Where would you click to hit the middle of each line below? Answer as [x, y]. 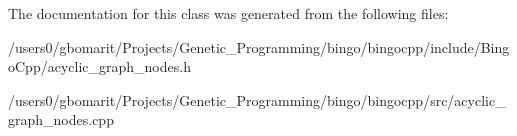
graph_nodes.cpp [61, 119]
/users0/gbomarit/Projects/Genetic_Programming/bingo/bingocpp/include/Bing [259, 46]
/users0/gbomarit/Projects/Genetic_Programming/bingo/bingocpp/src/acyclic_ [257, 99]
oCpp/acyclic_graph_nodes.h [99, 66]
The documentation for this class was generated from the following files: [228, 13]
